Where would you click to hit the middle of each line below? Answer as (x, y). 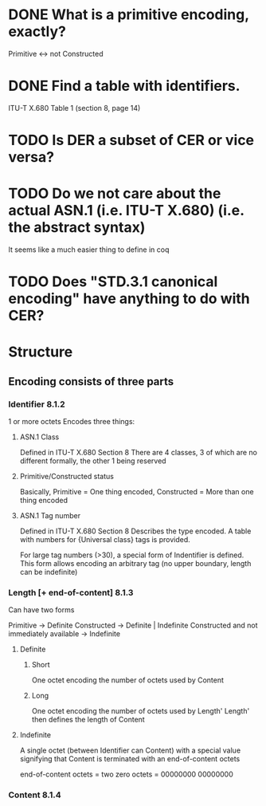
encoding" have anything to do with (129, 299)
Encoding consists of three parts (91, 381)
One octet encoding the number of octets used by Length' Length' (141, 711)
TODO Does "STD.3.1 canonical (113, 282)
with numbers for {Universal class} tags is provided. (105, 540)
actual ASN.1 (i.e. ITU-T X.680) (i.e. (126, 211)
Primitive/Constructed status (66, 477)
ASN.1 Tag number (50, 516)
